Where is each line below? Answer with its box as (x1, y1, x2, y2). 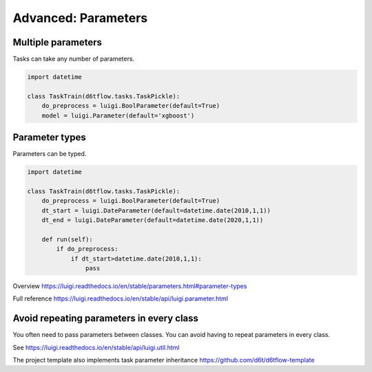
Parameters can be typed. (12, 150, 87, 158)
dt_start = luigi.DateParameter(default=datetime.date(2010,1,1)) (41, 206, 271, 215)
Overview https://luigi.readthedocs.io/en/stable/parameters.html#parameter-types (12, 282, 247, 290)
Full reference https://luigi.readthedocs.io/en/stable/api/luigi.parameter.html (12, 294, 229, 303)
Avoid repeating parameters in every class (12, 313, 199, 325)
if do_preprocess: (56, 245, 118, 253)
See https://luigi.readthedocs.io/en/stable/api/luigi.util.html (12, 343, 180, 351)
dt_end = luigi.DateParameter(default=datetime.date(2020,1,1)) (41, 217, 264, 224)
